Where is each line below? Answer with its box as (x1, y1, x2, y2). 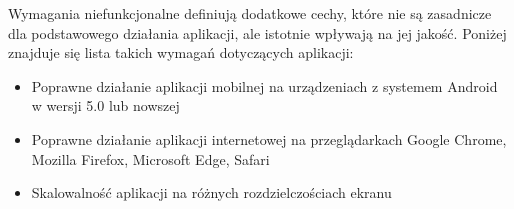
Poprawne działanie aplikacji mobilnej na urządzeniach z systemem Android (31, 75, 498, 96)
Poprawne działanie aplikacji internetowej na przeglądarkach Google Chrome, (31, 128, 507, 149)
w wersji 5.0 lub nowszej (31, 95, 180, 116)
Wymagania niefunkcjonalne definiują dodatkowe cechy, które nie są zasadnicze (8, 3, 492, 23)
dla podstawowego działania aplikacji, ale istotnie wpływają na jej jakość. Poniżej (8, 22, 507, 43)
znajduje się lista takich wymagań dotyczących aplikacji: (8, 42, 354, 63)
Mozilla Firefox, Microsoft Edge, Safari (31, 148, 270, 169)
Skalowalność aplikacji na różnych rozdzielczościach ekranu (31, 182, 392, 203)
